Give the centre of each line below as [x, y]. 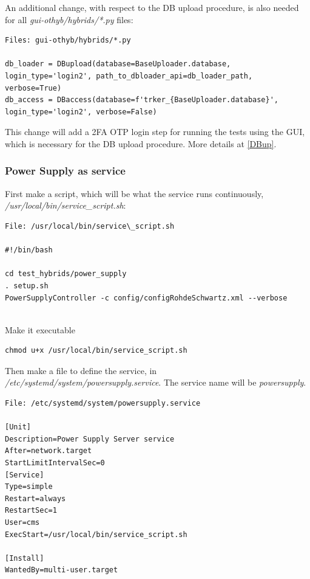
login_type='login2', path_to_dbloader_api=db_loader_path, [129, 76]
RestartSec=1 [31, 511]
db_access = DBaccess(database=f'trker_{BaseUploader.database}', [142, 100]
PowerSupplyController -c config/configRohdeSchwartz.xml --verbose [146, 298]
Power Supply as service [65, 171]
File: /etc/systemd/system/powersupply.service [103, 404]
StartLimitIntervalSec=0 [55, 463]
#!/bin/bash [29, 250]
